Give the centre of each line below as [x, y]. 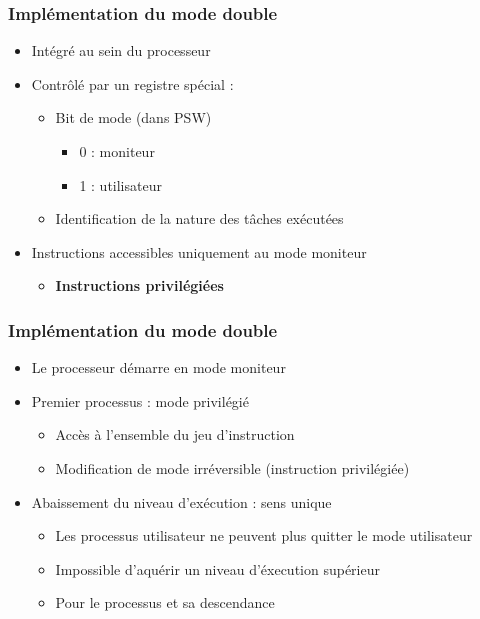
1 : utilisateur [120, 184]
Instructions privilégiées [139, 285]
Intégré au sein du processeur [121, 50]
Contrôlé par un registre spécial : [132, 83]
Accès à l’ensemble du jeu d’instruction [175, 434]
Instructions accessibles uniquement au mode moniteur [199, 251]
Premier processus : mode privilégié [140, 400]
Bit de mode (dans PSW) [133, 117]
